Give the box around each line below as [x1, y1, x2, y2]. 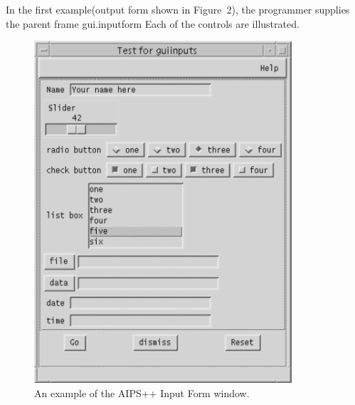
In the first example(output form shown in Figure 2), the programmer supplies [6, 2, 350, 16]
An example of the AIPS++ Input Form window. [34, 385, 250, 400]
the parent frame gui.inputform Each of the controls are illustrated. [6, 16, 300, 31]
